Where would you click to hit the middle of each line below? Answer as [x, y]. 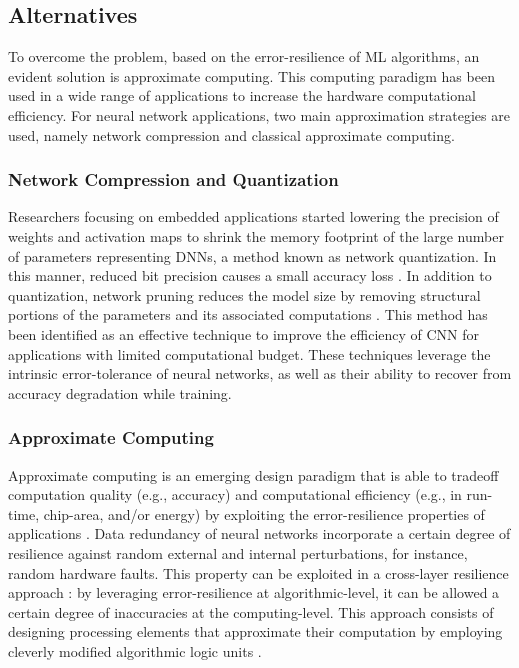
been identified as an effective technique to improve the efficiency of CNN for [244, 333]
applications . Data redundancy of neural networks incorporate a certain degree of [259, 533]
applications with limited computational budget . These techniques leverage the [249, 353]
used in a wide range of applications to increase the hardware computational [242, 95]
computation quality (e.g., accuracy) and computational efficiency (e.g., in [235, 494]
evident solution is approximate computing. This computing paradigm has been [251, 75]
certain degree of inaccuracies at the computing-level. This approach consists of [251, 611]
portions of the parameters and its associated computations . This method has [248, 314]
